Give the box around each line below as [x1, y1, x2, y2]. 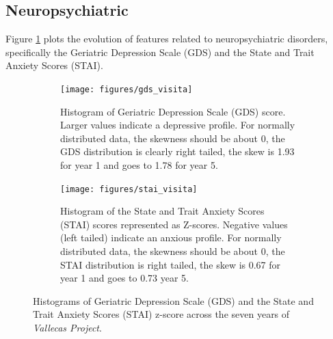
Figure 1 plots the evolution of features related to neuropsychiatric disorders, [5, 31, 328, 46]
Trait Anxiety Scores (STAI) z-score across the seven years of [33, 307, 290, 321]
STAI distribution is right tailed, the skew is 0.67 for [60, 257, 281, 271]
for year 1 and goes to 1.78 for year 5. [60, 158, 218, 172]
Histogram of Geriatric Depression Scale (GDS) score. [60, 104, 286, 118]
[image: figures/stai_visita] [60, 184, 198, 194]
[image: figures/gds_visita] [60, 84, 193, 94]
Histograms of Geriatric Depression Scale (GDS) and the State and [33, 293, 314, 308]
